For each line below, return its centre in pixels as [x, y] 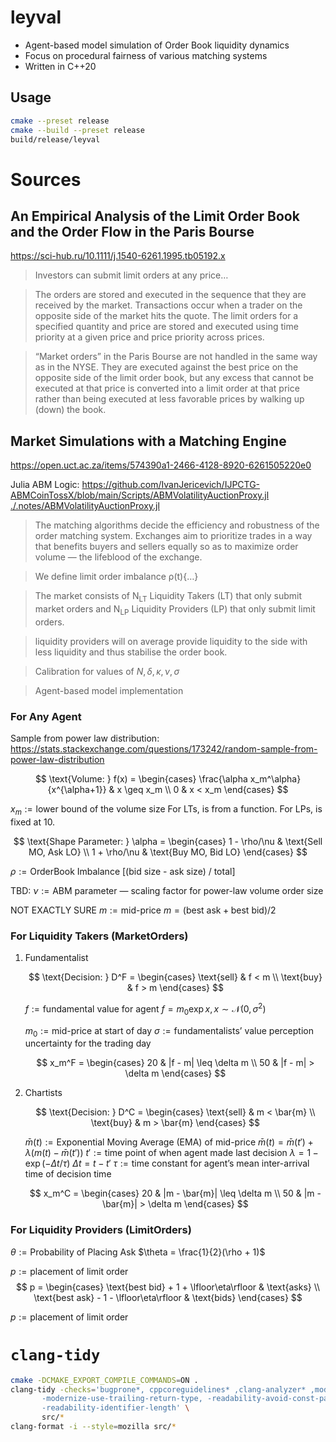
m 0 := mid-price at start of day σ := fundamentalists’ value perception [169, 1031]
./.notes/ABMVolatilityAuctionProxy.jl [85, 506]
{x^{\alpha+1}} [77, 790]
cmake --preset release [60, 121]
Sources [46, 179]
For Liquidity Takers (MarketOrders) [99, 936]
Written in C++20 [60, 66]
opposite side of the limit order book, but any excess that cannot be [174, 378]
